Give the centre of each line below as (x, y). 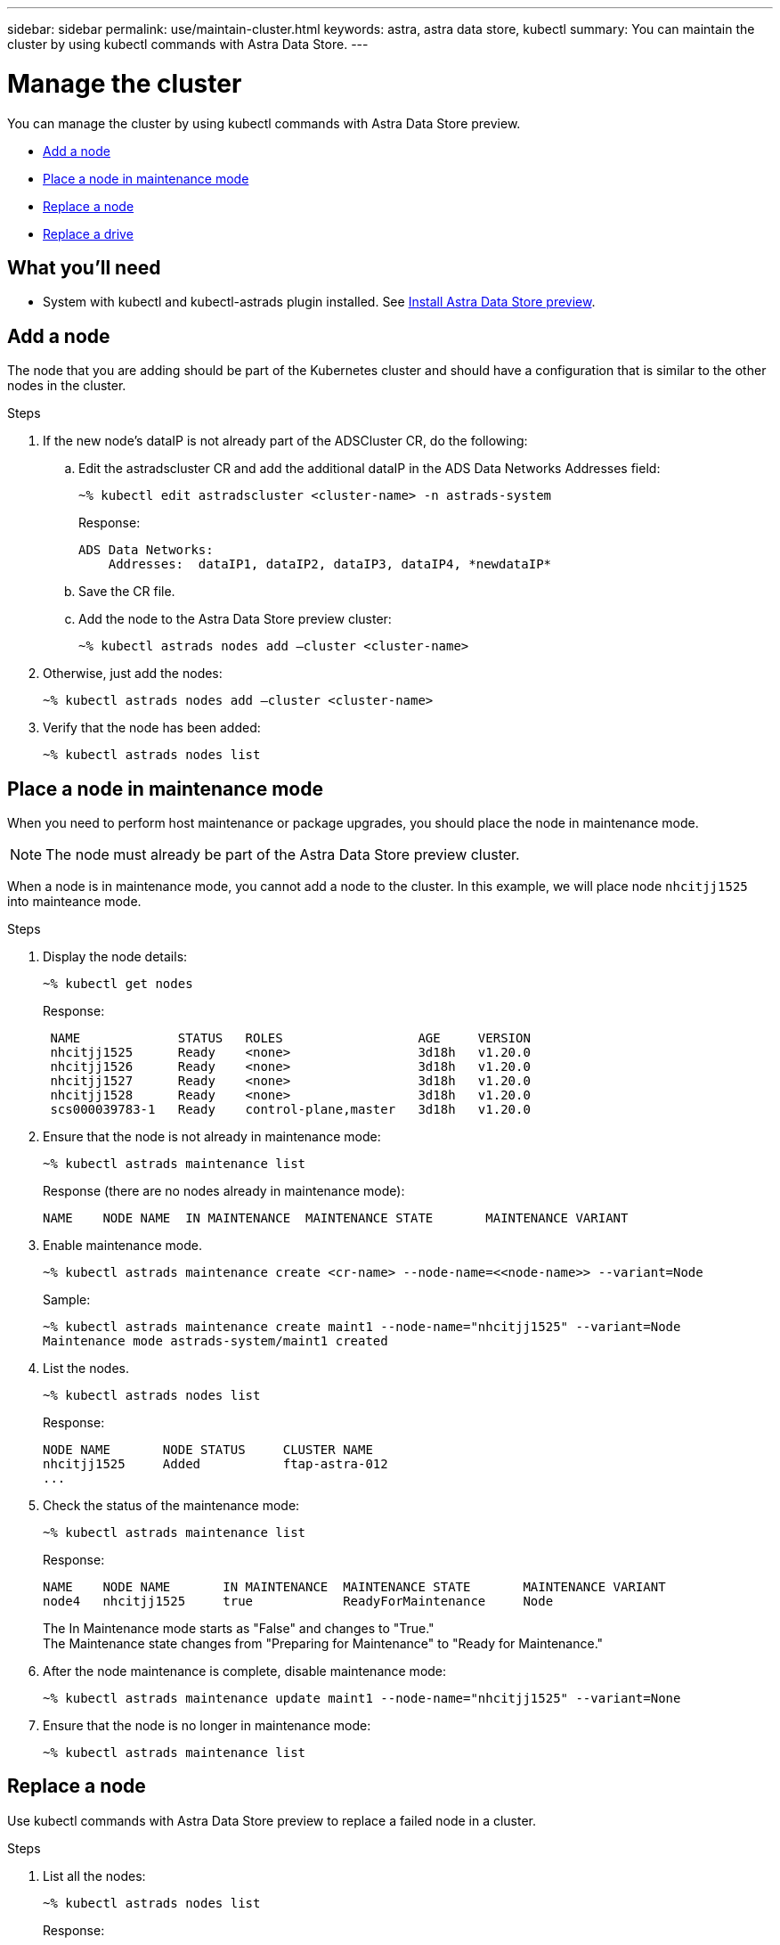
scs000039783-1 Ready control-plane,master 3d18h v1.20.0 (290, 1110)
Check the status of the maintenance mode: (171, 1506)
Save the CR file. (127, 592)
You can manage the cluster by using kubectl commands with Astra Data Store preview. (264, 123)
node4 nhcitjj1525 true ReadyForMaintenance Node (298, 1602)
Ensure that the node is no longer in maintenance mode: (207, 1726)
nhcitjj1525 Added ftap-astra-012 (215, 1464)
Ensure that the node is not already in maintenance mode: (212, 1137)
